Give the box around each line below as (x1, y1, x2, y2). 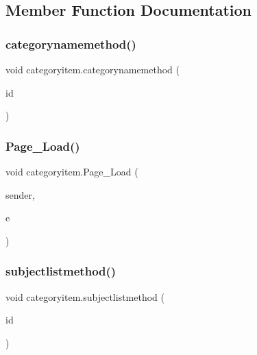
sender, (5, 187, 35, 201)
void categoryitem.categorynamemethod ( (5, 62, 180, 76)
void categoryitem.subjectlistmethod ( (5, 289, 164, 304)
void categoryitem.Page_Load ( (5, 164, 138, 178)
